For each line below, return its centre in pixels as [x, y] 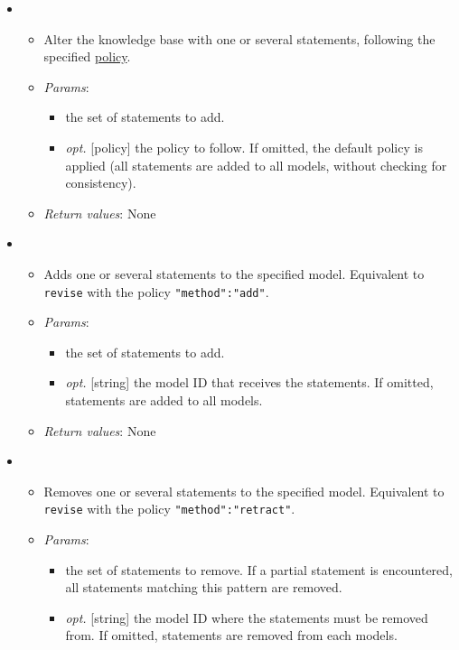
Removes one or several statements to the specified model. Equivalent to [244, 491]
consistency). [101, 183]
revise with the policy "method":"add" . [156, 291]
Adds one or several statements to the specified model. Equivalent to [234, 273]
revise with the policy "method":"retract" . [169, 509]
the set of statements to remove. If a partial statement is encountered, [259, 569]
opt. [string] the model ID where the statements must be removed [247, 617]
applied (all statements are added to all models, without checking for [256, 165]
